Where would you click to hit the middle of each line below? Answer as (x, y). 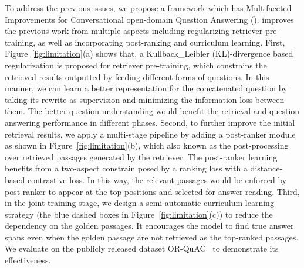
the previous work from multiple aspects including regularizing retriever (134, 31)
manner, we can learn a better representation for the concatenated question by (146, 88)
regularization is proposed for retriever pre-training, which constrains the (136, 65)
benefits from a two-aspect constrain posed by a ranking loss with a (126, 168)
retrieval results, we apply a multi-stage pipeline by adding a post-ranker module (150, 134)
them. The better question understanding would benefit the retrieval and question (152, 111)
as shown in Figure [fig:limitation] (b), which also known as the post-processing (147, 145)
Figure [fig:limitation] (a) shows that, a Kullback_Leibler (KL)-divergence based (149, 54)
